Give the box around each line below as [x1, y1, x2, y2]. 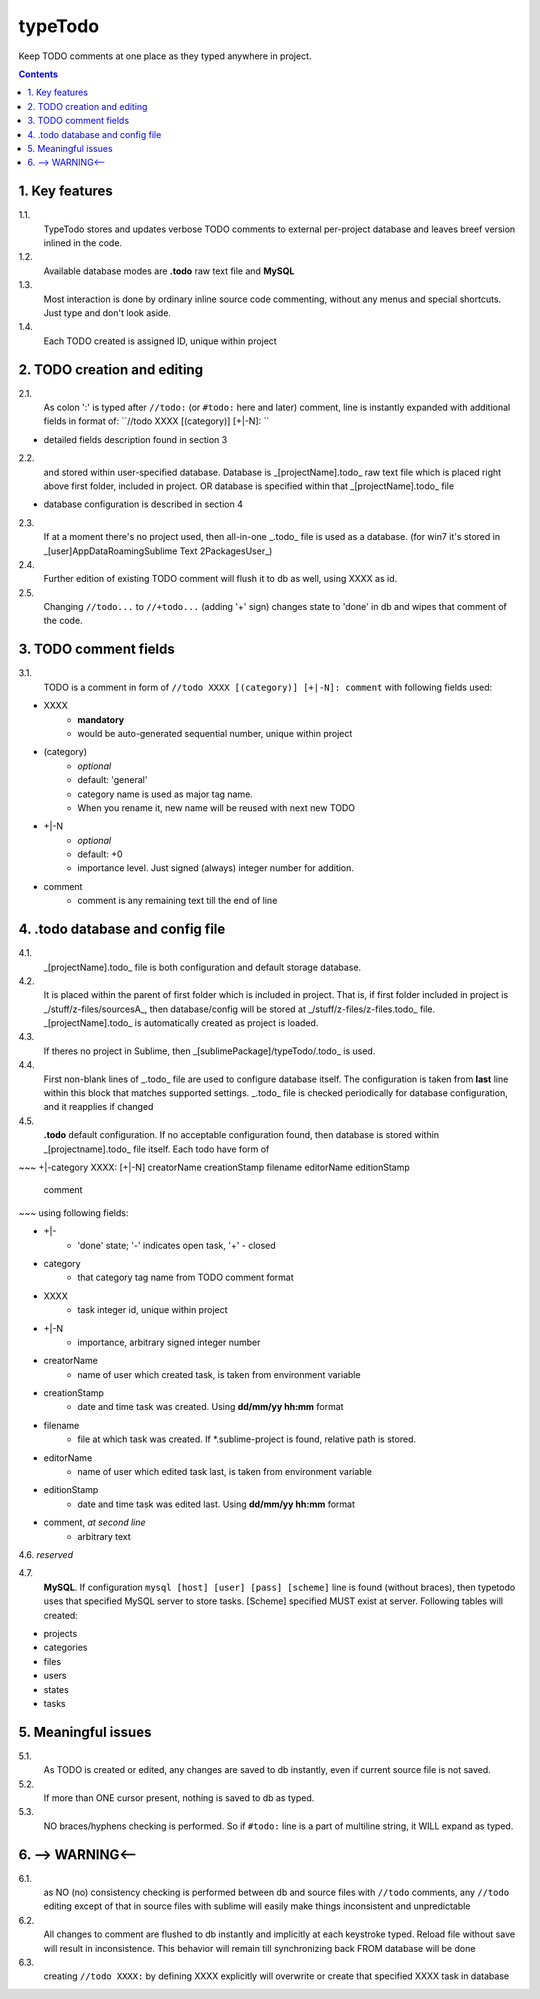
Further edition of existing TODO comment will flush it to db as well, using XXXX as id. [43, 573, 398, 585]
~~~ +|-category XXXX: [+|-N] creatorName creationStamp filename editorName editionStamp [18, 1161, 410, 1173]
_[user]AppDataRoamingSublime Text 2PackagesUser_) [43, 545, 273, 557]
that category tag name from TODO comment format [77, 1271, 294, 1284]
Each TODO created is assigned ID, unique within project [43, 335, 277, 347]
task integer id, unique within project [77, 1304, 229, 1316]
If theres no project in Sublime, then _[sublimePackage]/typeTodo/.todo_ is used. [43, 1045, 376, 1057]
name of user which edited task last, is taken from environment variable [77, 1466, 372, 1478]
